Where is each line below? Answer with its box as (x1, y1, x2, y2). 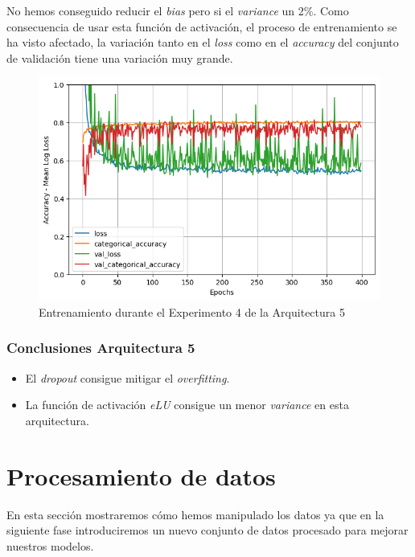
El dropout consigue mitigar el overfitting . (25, 369, 230, 386)
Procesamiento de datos (6, 459, 276, 492)
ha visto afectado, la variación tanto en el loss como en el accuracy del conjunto (6, 34, 399, 51)
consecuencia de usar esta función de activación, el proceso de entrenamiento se (6, 18, 397, 35)
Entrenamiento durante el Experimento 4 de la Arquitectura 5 (39, 303, 345, 320)
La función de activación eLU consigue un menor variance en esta (25, 396, 349, 413)
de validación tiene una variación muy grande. (6, 49, 233, 66)
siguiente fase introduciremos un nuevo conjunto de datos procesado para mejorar (6, 522, 409, 539)
